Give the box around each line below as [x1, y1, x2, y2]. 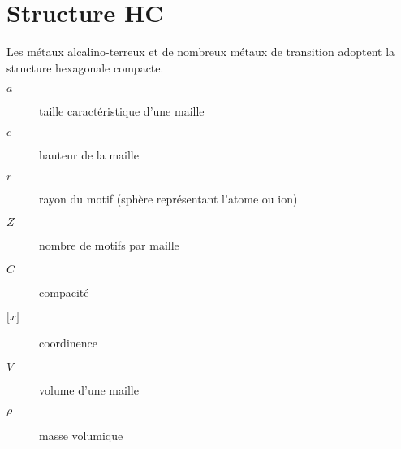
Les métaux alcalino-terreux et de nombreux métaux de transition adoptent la [6, 43, 395, 60]
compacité [39, 283, 89, 300]
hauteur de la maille [39, 146, 139, 163]
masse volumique [39, 427, 123, 444]
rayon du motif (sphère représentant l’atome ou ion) [39, 190, 298, 207]
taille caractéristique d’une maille [39, 102, 205, 120]
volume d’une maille [39, 381, 139, 398]
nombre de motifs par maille [39, 237, 179, 254]
